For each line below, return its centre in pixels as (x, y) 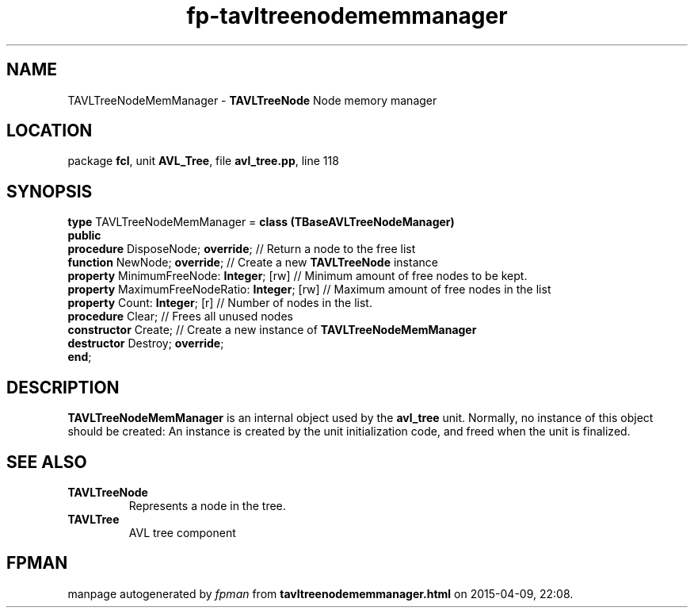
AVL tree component (182, 532)
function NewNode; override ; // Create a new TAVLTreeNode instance (253, 263)
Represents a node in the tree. (207, 505)
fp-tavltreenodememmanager (347, 16)
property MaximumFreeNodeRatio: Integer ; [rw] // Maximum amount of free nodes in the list (309, 290)
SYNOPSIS (50, 191)
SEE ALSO (47, 462)
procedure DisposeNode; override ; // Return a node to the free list (242, 249)
